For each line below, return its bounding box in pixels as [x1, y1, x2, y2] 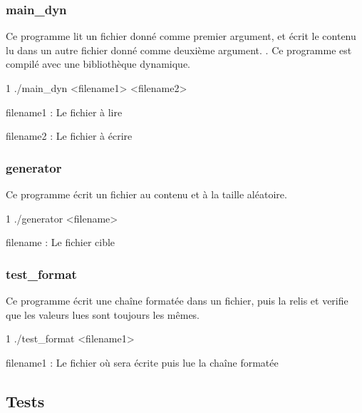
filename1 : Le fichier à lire [6, 104, 123, 119]
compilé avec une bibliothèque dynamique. [6, 56, 191, 71]
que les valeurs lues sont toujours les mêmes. [6, 307, 200, 322]
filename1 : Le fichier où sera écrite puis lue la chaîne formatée [6, 355, 279, 369]
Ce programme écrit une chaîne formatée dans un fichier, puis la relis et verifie [6, 293, 348, 307]
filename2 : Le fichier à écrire [6, 128, 133, 143]
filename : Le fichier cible [6, 235, 115, 250]
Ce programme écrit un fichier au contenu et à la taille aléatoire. [6, 187, 287, 201]
